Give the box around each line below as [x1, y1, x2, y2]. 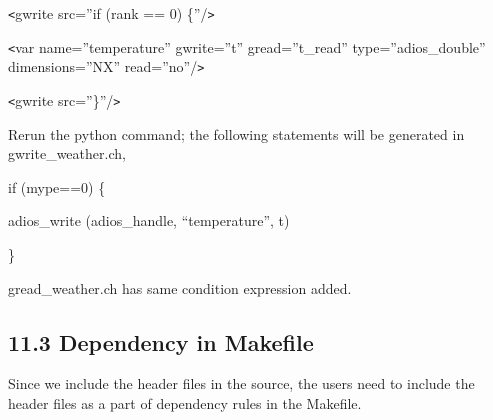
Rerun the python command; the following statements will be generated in [8, 123, 465, 144]
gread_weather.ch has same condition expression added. [8, 277, 352, 298]
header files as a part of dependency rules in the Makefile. [8, 392, 362, 413]
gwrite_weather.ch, [8, 143, 126, 164]
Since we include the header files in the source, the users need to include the [8, 373, 475, 394]
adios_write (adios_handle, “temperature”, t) [8, 210, 290, 231]
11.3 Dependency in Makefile [8, 326, 314, 357]
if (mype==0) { [8, 176, 106, 197]
